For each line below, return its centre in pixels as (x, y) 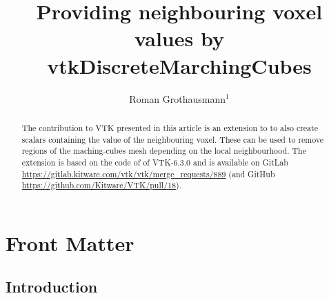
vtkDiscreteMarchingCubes (179, 65)
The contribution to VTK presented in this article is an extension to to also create (170, 127)
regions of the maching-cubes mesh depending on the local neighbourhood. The (164, 151)
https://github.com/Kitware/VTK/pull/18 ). (101, 185)
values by (179, 38)
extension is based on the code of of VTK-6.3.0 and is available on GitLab (155, 162)
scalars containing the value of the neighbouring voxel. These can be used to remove (173, 139)
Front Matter (70, 242)
